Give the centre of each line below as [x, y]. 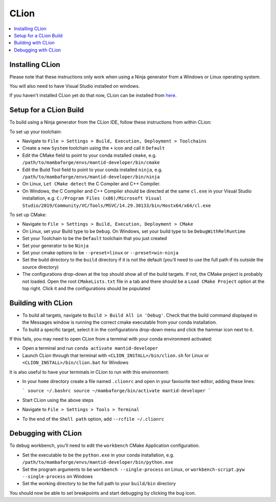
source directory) [40, 267]
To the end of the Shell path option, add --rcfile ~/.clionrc [93, 419]
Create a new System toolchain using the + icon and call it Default [94, 148]
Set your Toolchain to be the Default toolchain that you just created [95, 238]
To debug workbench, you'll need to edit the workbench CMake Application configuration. [105, 446]
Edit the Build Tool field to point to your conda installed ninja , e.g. [93, 170]
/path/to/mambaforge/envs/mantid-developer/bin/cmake [91, 163]
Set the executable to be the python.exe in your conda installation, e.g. [98, 455]
